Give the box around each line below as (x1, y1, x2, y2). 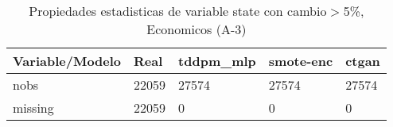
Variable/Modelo (13, 52, 122, 70)
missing (13, 98, 54, 117)
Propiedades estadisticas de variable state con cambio (29, 2, 327, 20)
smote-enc (268, 52, 333, 70)
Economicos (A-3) (146, 20, 247, 38)
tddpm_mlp (178, 52, 256, 70)
